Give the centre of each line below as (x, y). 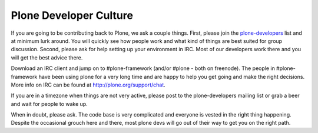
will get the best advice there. (47, 57)
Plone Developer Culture (72, 15)
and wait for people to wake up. (49, 104)
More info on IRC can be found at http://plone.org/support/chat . (88, 85)
